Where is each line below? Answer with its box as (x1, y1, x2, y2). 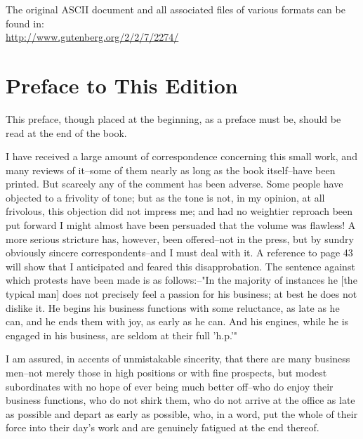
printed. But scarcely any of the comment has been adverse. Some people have (6, 176, 343, 191)
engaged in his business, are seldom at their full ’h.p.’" (6, 327, 238, 342)
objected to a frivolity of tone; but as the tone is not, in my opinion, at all (6, 190, 325, 204)
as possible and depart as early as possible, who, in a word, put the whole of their (6, 406, 358, 421)
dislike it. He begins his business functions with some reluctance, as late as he (6, 300, 340, 315)
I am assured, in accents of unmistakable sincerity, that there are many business (6, 351, 350, 366)
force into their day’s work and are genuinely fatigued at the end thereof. (6, 420, 319, 435)
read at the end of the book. (6, 125, 127, 140)
